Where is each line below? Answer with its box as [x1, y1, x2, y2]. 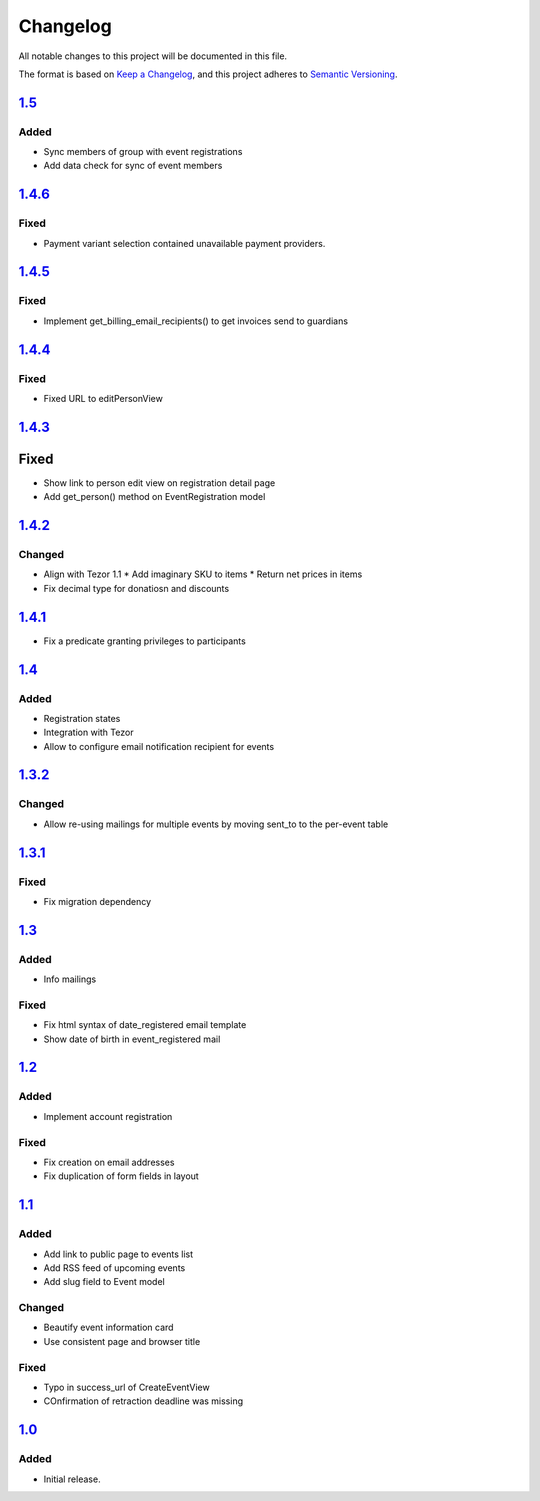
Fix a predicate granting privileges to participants [43, 635, 247, 647]
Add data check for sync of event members [43, 160, 223, 172]
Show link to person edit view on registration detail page [43, 476, 276, 489]
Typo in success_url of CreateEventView [43, 1381, 210, 1393]
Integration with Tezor [43, 726, 134, 739]
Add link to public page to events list [43, 1248, 194, 1260]
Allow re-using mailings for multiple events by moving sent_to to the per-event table [43, 818, 389, 830]
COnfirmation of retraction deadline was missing [43, 1395, 244, 1407]
